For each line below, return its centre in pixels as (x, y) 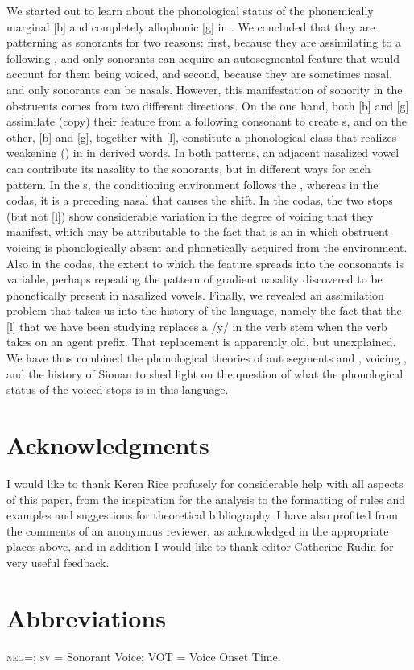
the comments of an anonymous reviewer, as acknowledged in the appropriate (198, 530)
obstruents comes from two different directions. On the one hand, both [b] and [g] (208, 105)
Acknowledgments (108, 445)
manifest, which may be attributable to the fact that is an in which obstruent (198, 232)
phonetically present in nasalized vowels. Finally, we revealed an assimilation (195, 294)
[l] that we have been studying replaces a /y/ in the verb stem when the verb (197, 326)
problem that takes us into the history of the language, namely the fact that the (204, 310)
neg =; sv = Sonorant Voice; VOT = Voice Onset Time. (144, 656)
